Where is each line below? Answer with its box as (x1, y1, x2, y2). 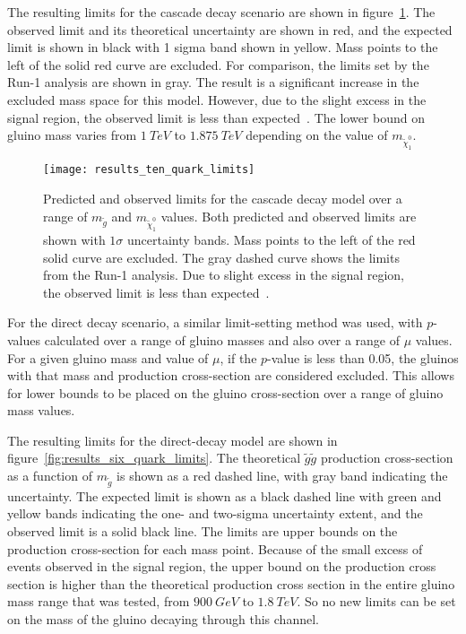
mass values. (7, 401, 75, 420)
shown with (43, 230, 106, 248)
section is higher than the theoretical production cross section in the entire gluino (7, 574, 455, 593)
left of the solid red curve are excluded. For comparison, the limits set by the (7, 55, 429, 74)
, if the (220, 348, 257, 367)
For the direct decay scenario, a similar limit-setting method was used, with (7, 313, 423, 332)
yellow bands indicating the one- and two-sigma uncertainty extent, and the (7, 504, 423, 523)
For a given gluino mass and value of (7, 348, 209, 367)
